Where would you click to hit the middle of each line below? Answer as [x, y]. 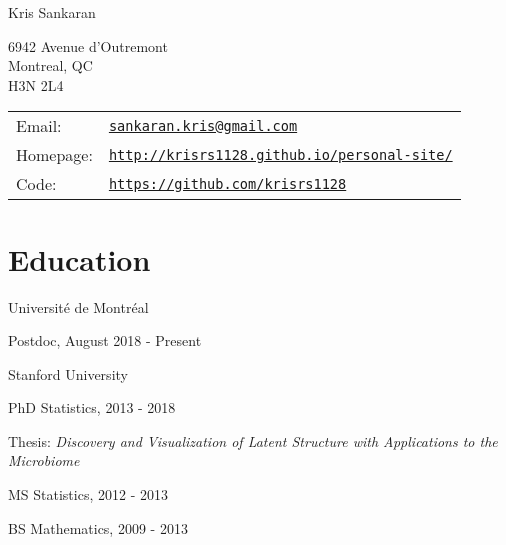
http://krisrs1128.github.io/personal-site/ [280, 154]
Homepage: [54, 155]
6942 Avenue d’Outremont [88, 45]
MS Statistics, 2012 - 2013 [88, 494]
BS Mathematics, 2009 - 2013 [98, 527]
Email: [39, 126]
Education [79, 258]
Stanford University [68, 373]
